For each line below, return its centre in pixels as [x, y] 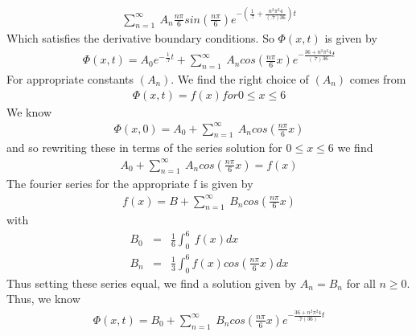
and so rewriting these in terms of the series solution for [144, 148]
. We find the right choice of [240, 78]
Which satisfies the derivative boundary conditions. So [140, 38]
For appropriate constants [70, 78]
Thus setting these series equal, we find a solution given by [152, 283]
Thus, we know [43, 299]
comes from [378, 78]
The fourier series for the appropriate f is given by [130, 184]
